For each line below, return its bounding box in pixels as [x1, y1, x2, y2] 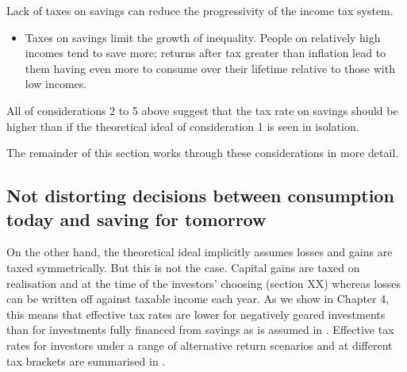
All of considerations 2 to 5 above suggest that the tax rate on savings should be [6, 102, 398, 118]
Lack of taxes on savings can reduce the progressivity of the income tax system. [6, 2, 394, 18]
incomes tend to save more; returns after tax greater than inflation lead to [25, 44, 386, 61]
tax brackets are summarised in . [6, 352, 166, 369]
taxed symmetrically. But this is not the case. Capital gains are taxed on [6, 259, 360, 275]
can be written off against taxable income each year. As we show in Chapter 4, [6, 290, 390, 307]
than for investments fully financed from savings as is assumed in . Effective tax [6, 321, 394, 338]
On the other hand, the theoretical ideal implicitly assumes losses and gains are [6, 244, 393, 260]
